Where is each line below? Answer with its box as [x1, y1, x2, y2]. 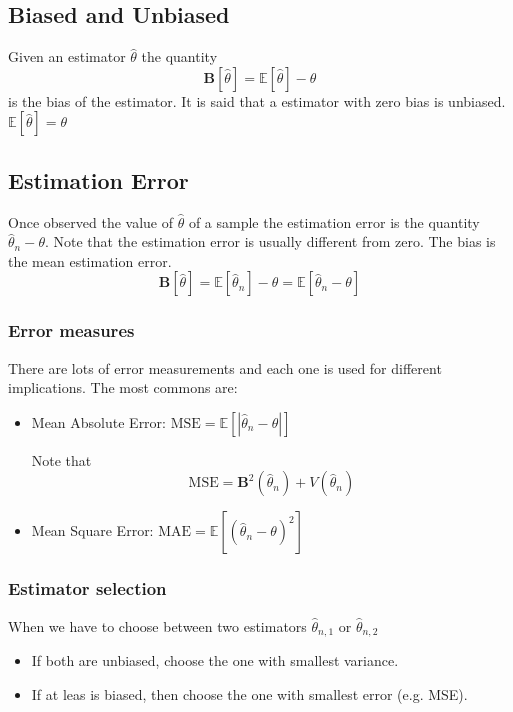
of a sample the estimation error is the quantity [188, 211, 480, 232]
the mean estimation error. [8, 250, 172, 271]
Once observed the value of [8, 211, 173, 232]
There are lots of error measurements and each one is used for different [8, 357, 442, 378]
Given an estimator [8, 46, 126, 67]
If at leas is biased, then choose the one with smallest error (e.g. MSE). [31, 683, 468, 704]
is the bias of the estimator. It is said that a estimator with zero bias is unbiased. [8, 90, 506, 111]
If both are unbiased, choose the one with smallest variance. [31, 650, 399, 671]
